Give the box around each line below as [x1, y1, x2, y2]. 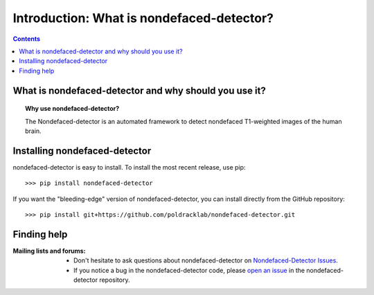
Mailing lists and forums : [12, 247, 86, 255]
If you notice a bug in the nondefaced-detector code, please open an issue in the [73, 266, 305, 274]
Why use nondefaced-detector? [25, 105, 120, 113]
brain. [25, 127, 42, 135]
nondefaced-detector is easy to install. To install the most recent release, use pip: [12, 163, 246, 171]
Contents [12, 35, 41, 43]
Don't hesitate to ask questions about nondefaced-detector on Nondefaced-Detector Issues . [73, 256, 339, 265]
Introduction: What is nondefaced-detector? [12, 10, 274, 26]
